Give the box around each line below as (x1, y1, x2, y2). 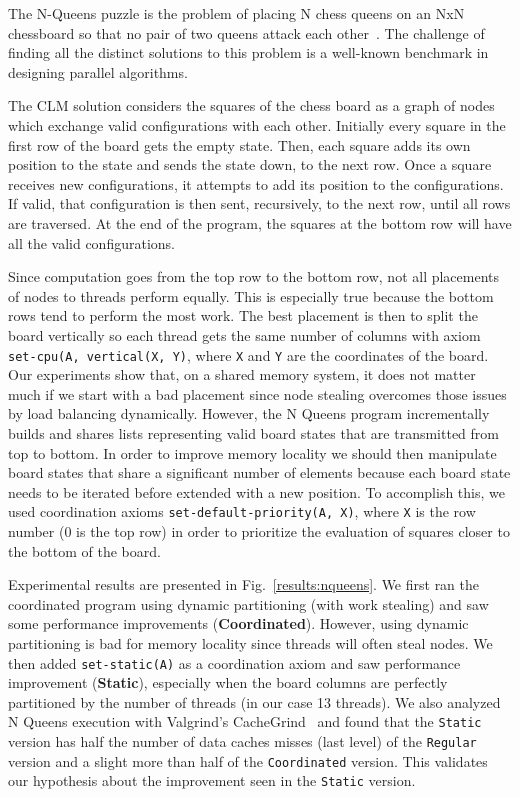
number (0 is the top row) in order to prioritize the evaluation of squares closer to (8, 520, 510, 541)
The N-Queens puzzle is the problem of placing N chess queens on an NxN (8, 3, 465, 23)
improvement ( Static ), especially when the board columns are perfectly (8, 672, 448, 693)
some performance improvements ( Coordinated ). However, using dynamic (8, 613, 469, 634)
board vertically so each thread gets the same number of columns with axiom (8, 324, 481, 345)
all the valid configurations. (8, 232, 175, 253)
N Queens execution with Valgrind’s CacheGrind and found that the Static (8, 711, 482, 732)
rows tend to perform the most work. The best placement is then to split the (8, 305, 478, 326)
